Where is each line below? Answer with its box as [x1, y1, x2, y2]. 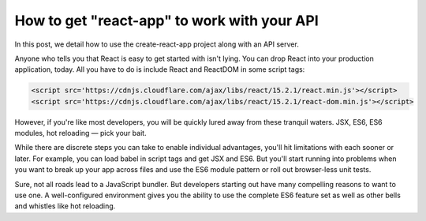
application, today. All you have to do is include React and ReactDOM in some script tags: [14, 65, 305, 74]
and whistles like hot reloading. [14, 201, 116, 211]
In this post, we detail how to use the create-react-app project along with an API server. [14, 39, 299, 49]
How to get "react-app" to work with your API [14, 12, 319, 29]
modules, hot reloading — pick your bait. [14, 129, 147, 138]
